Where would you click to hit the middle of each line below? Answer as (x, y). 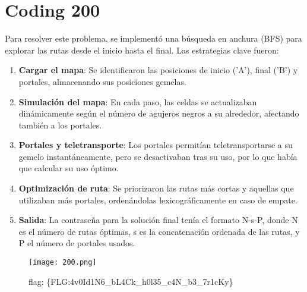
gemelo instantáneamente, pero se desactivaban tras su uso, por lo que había (158, 156)
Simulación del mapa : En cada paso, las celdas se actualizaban (138, 101)
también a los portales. (60, 125)
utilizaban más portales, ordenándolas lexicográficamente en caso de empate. (158, 200)
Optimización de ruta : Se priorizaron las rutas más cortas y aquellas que (156, 188)
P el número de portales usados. (77, 243)
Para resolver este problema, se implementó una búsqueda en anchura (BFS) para (153, 38)
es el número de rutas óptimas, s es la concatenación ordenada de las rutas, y (159, 231)
